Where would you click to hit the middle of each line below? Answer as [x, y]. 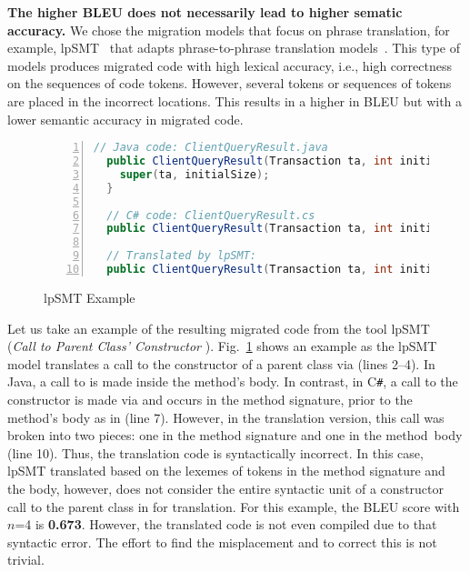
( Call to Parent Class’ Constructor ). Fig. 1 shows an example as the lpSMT [222, 346]
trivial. [26, 560]
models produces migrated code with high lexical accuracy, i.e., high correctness [230, 65]
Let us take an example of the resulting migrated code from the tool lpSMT [219, 328]
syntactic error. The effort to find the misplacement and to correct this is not [222, 542]
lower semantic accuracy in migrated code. [125, 119]
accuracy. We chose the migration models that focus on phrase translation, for [229, 30]
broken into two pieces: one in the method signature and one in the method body [235, 435]
